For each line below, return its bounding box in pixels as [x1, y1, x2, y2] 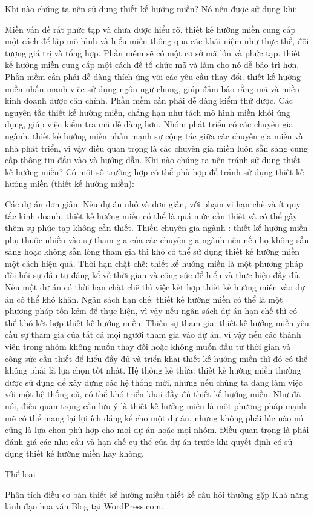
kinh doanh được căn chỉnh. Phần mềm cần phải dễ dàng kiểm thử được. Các [5, 94, 293, 107]
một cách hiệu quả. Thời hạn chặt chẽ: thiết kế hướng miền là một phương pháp [5, 256, 304, 269]
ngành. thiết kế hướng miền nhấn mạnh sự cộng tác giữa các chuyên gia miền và [5, 129, 303, 142]
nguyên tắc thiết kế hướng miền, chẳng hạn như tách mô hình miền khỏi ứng [5, 106, 290, 118]
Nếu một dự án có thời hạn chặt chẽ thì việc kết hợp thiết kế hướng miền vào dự [5, 281, 305, 293]
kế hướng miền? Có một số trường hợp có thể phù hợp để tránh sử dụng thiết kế [5, 165, 304, 178]
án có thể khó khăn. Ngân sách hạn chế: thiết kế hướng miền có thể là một [5, 292, 283, 305]
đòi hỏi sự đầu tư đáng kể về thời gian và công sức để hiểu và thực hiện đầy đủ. [5, 269, 301, 281]
